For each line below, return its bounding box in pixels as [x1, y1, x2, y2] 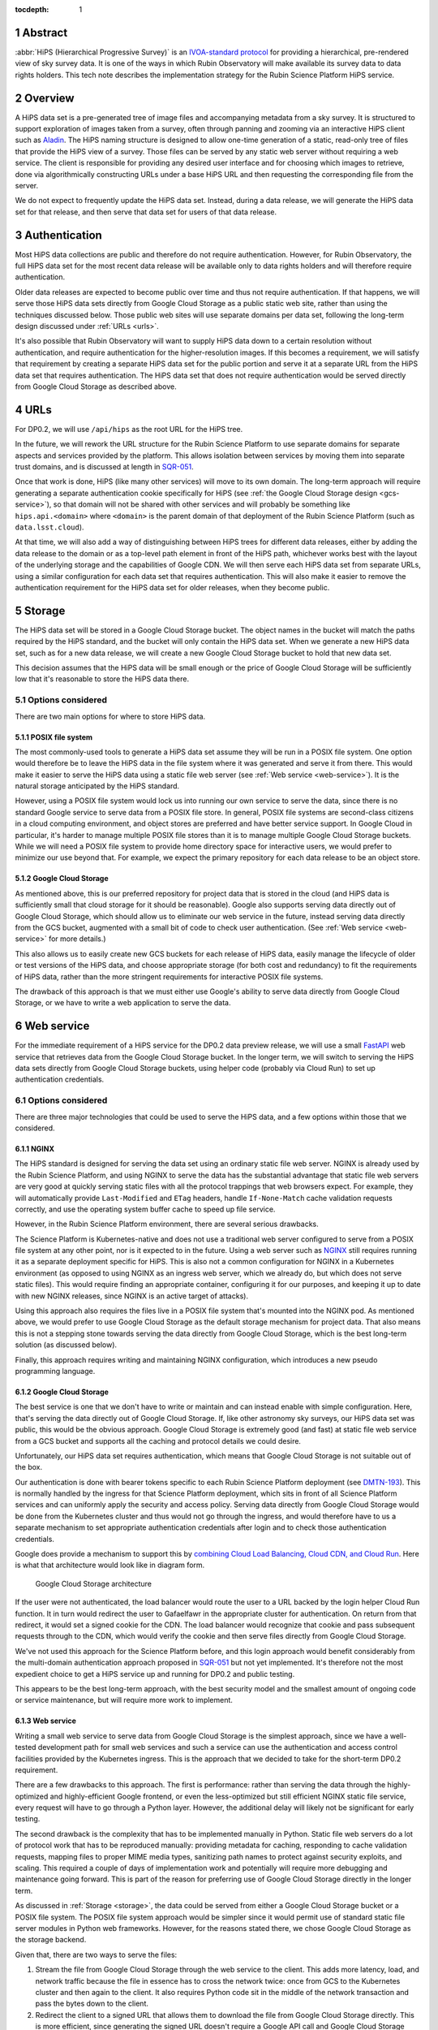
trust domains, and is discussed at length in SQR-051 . [15, 462, 194, 471]
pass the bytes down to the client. [35, 1998, 149, 2009]
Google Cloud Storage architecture [35, 1579, 152, 1588]
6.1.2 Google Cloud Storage [15, 1387, 109, 1397]
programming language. [15, 1366, 96, 1376]
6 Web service [15, 1019, 90, 1033]
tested [15, 1743, 36, 1752]
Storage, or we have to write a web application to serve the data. [15, 998, 231, 1008]
